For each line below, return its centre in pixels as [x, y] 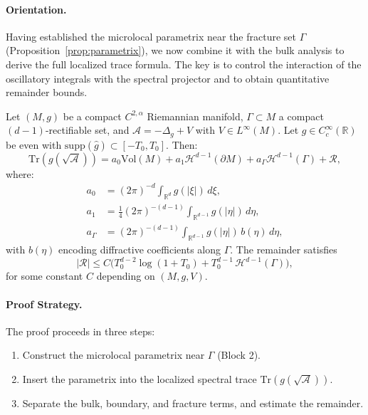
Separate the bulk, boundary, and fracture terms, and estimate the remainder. [193, 403]
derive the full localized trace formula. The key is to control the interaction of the [184, 64]
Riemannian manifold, [195, 116]
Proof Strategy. [44, 304]
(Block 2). [239, 355]
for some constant [44, 276]
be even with [34, 144]
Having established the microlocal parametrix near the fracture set [151, 36]
